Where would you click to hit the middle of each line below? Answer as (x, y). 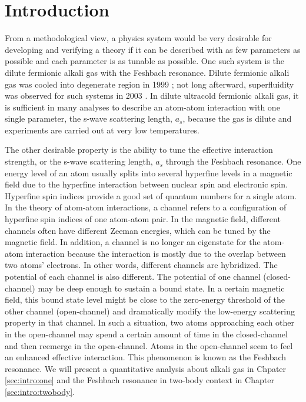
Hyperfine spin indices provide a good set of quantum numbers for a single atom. (151, 195)
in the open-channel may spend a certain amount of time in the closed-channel (146, 334)
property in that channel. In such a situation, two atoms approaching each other (149, 322)
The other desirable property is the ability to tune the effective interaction (139, 150)
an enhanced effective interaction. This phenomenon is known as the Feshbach (146, 357)
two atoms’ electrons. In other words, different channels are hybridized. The (141, 265)
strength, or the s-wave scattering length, (79, 161)
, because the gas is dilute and (237, 118)
